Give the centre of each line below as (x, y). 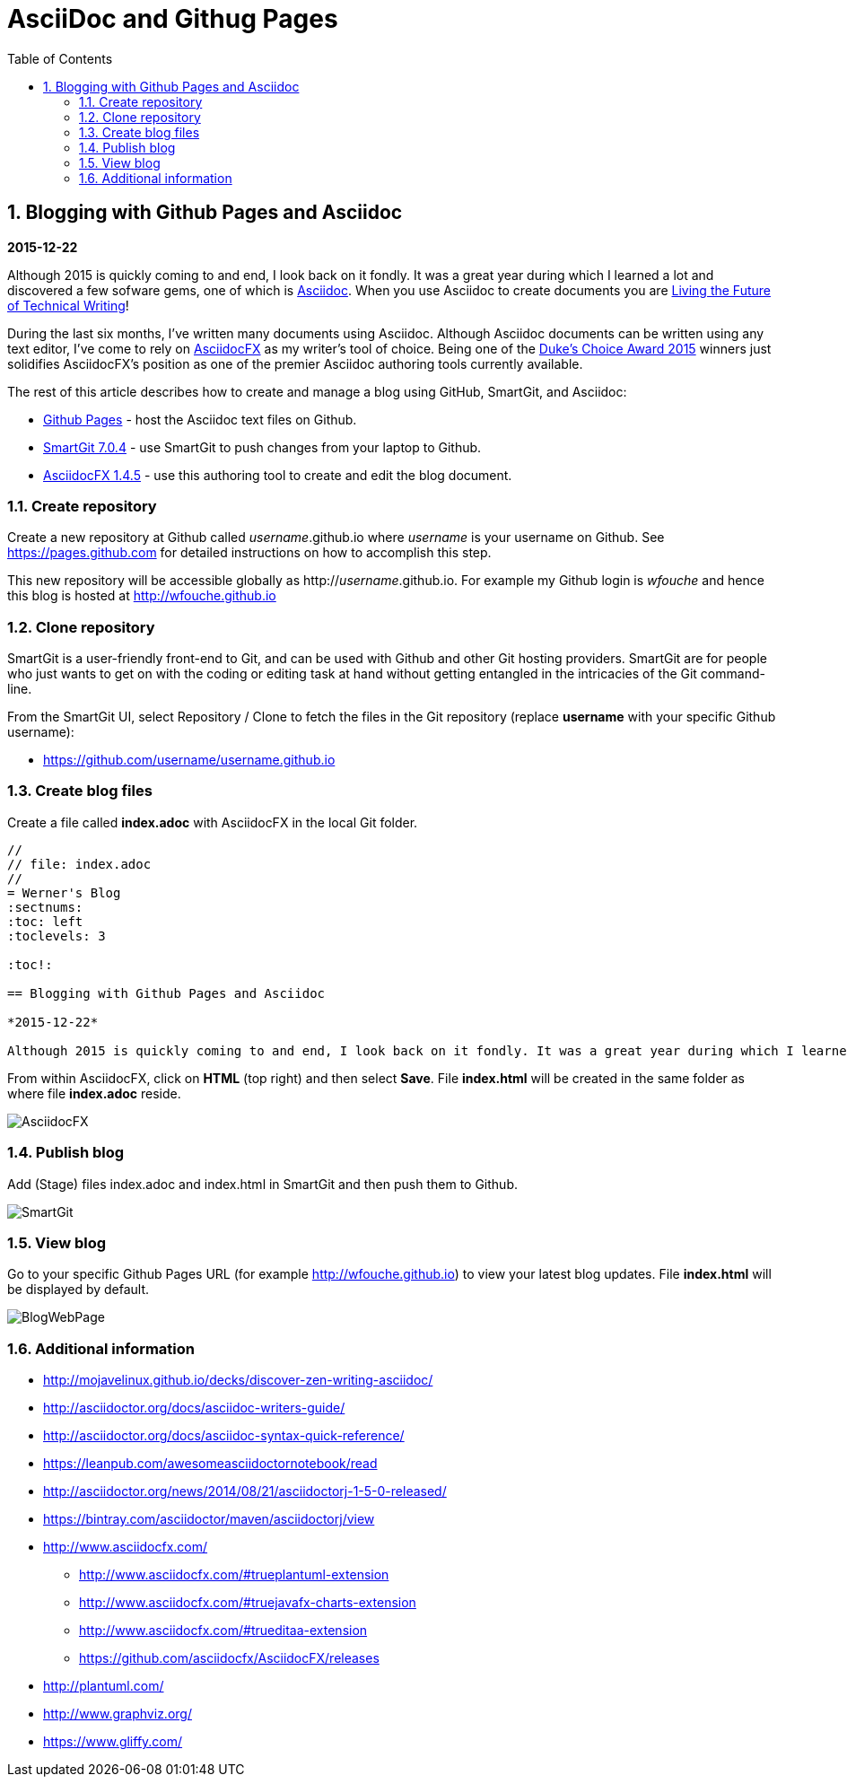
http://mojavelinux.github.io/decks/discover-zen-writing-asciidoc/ (238, 1380)
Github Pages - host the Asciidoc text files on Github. (200, 419)
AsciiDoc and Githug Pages (173, 19)
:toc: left (45, 921)
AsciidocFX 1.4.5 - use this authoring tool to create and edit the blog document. (278, 475)
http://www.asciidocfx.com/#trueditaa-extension (223, 1631)
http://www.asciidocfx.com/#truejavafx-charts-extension (248, 1603)
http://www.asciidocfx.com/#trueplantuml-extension (234, 1575)
